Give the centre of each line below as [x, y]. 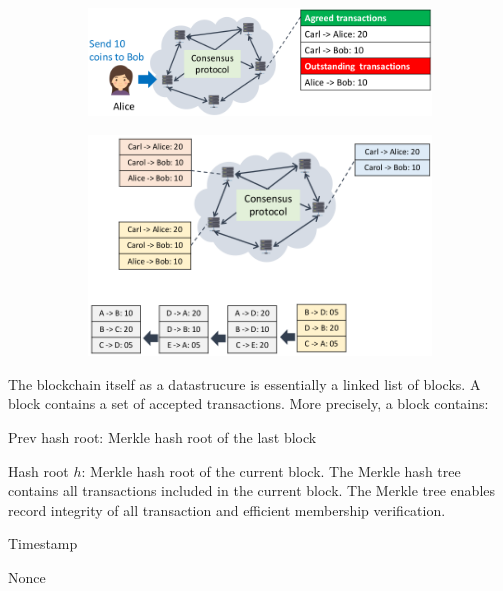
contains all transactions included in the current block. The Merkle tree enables [252, 490]
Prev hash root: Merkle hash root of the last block [162, 437]
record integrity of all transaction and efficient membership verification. [227, 509]
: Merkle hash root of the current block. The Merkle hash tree [271, 470]
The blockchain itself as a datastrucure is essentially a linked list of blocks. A [244, 383]
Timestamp [43, 543]
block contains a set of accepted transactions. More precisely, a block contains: [248, 403]
